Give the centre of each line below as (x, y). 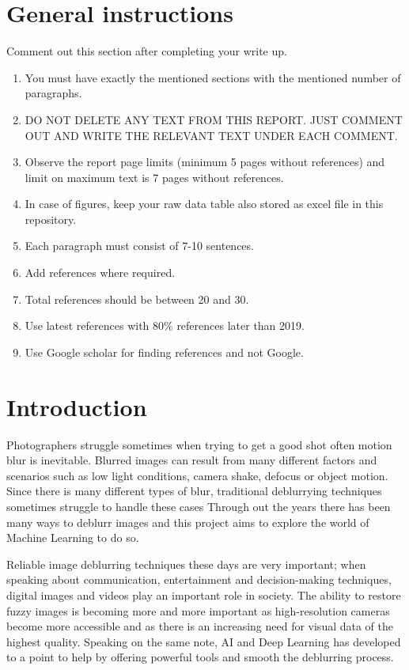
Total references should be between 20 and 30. (137, 299)
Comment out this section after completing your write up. (147, 51)
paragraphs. (53, 93)
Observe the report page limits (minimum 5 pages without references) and (205, 162)
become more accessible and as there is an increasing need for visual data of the (200, 626)
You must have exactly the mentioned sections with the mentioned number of (213, 77)
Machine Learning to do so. (73, 538)
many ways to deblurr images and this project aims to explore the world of (188, 522)
